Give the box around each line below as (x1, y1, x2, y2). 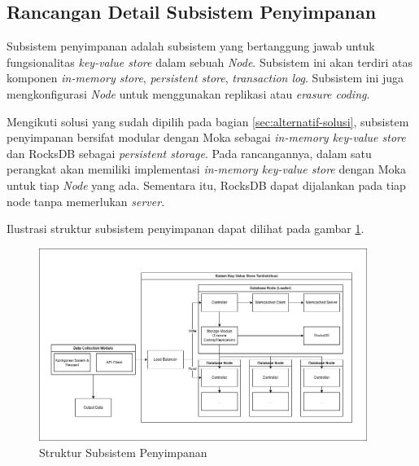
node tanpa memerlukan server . (7, 192, 165, 209)
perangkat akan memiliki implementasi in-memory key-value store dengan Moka (7, 160, 406, 178)
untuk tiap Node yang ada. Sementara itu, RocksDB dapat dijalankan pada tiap (7, 176, 406, 193)
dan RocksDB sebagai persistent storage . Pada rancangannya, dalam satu (7, 144, 372, 161)
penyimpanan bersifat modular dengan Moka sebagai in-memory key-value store (7, 129, 406, 146)
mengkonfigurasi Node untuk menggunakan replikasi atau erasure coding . (7, 85, 370, 102)
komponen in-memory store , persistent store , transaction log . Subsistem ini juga (7, 69, 404, 86)
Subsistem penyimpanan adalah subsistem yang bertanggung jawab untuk (7, 37, 375, 55)
